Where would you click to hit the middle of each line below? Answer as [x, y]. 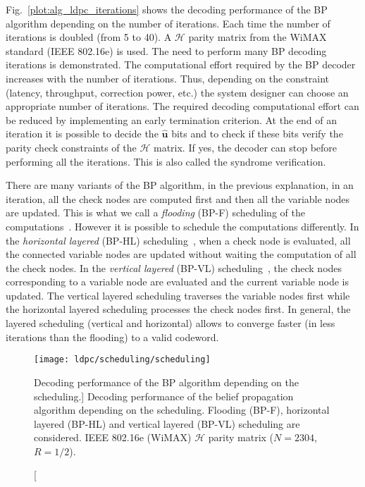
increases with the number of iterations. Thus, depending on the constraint [168, 78]
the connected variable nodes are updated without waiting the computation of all [181, 254]
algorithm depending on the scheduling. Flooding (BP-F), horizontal [182, 410]
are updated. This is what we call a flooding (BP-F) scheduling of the [155, 212]
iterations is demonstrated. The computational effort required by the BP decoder [181, 64]
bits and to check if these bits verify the [257, 134]
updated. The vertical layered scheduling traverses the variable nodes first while [178, 295]
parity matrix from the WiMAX [258, 37]
